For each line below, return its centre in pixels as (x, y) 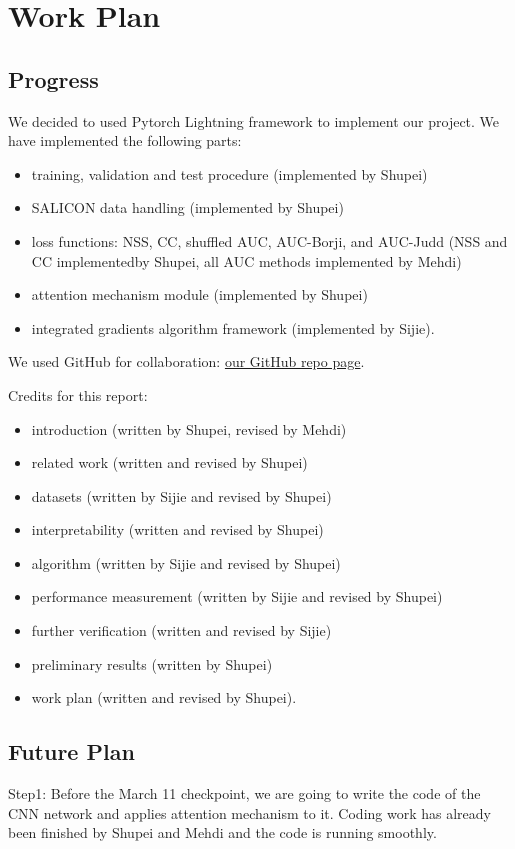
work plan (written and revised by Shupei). (164, 697)
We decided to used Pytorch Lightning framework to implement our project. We (254, 120)
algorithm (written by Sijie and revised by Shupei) (186, 562)
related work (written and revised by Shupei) (169, 462)
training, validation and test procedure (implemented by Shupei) (229, 173)
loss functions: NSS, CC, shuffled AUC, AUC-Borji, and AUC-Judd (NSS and (269, 240)
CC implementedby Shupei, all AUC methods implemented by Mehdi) (246, 260)
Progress (53, 78)
